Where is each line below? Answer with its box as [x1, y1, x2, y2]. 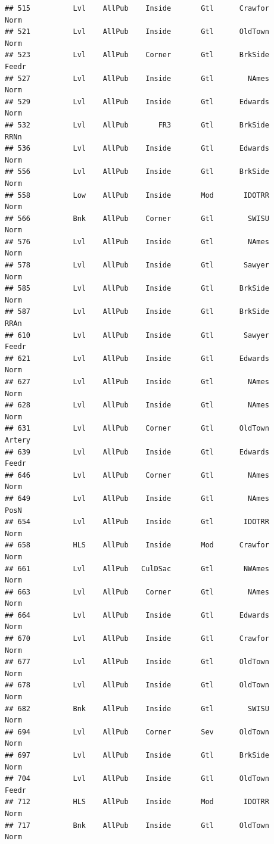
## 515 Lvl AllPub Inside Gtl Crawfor [5, 4, 269, 13]
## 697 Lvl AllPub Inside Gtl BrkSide [5, 751, 269, 759]
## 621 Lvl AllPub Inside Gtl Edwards [5, 354, 269, 363]
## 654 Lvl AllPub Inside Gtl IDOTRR [5, 518, 269, 527]
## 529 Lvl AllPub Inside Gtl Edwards [5, 97, 269, 106]
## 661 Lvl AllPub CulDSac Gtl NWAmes [5, 564, 269, 573]
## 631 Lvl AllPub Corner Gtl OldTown [5, 424, 269, 433]
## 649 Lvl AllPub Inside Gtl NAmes [5, 494, 269, 503]
